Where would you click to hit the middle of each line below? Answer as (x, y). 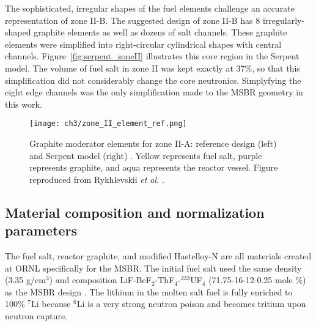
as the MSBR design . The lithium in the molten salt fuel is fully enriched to (149, 291)
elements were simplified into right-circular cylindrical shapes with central (143, 44)
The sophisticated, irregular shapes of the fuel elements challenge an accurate (150, 8)
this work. (24, 104)
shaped (18, 32)
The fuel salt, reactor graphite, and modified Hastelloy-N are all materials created (158, 255)
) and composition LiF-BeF (100, 280)
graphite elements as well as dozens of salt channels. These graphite (160, 32)
